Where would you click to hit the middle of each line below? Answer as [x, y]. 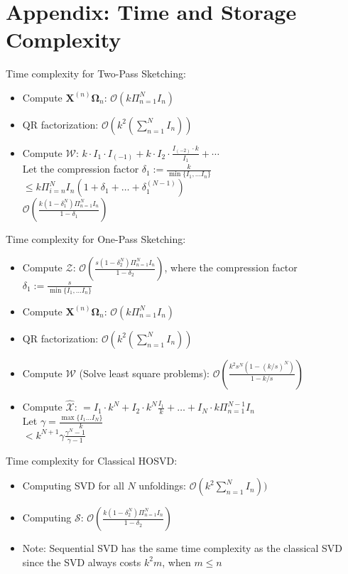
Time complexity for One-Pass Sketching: [96, 239]
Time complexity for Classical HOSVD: [92, 460]
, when [176, 562]
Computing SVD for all [73, 486]
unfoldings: [162, 486]
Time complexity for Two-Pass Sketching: [96, 74]
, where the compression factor [231, 267]
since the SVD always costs [82, 562]
